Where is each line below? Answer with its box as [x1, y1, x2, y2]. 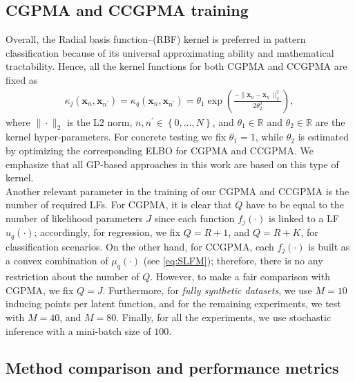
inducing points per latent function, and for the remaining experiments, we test [6, 296, 341, 311]
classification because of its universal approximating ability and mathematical [6, 45, 334, 60]
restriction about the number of [6, 269, 140, 284]
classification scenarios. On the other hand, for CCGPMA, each [6, 239, 274, 253]
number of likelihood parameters [6, 210, 143, 225]
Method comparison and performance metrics [6, 357, 339, 379]
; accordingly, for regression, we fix [34, 225, 181, 239]
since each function [154, 210, 235, 225]
